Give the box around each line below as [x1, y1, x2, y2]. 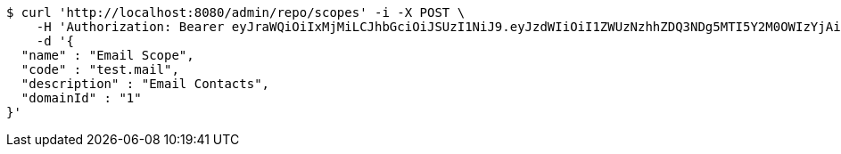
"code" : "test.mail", [21, 62, 179, 77]
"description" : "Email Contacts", [21, 77, 270, 91]
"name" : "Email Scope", [21, 48, 194, 62]
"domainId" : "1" [21, 91, 142, 105]
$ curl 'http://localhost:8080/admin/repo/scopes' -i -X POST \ [6, 5, 466, 20]
